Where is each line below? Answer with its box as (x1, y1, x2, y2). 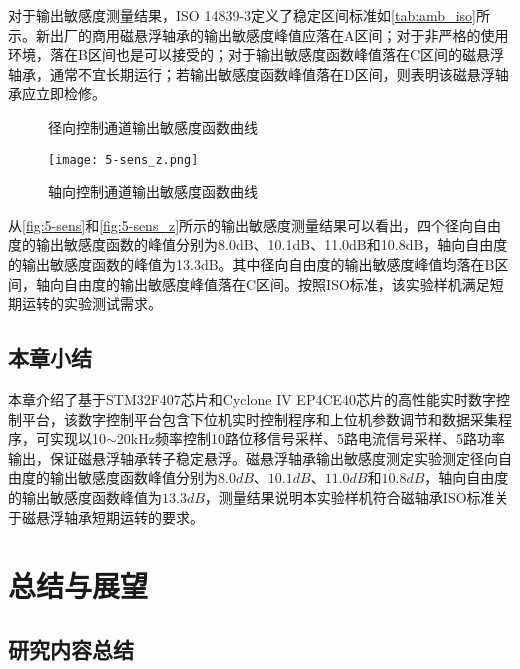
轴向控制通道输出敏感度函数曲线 (48, 181, 258, 202)
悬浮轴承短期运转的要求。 (35, 506, 204, 527)
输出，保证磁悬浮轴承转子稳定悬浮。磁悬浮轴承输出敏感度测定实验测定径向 (8, 447, 498, 468)
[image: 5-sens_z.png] (48, 152, 199, 167)
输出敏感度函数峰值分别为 (49, 467, 218, 488)
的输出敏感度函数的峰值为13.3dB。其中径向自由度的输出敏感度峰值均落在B (8, 254, 495, 274)
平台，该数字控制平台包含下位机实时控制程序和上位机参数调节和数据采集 (21, 408, 498, 429)
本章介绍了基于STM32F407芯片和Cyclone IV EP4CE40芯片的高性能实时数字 (8, 388, 497, 409)
